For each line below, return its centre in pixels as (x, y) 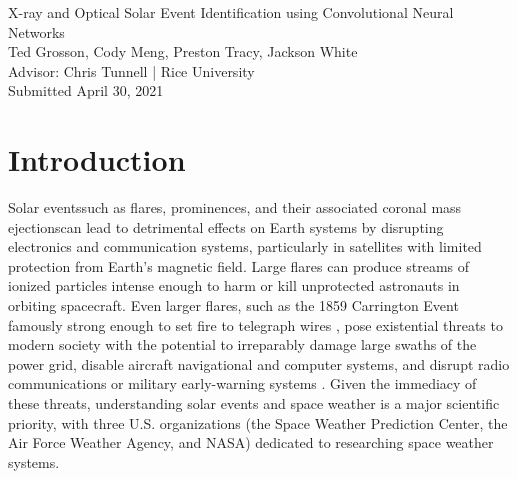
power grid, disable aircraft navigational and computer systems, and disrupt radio (259, 363)
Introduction (97, 159)
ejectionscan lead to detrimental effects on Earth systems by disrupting (226, 226)
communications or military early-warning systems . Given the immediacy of (242, 383)
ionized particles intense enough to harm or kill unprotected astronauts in (234, 285)
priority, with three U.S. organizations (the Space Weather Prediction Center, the (258, 422)
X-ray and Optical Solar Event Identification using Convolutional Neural (231, 12)
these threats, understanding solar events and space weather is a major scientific (254, 403)
